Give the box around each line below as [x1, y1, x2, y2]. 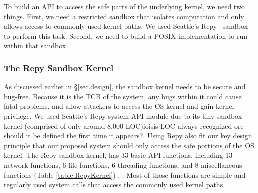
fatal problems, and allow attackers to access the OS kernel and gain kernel [4, 101, 234, 111]
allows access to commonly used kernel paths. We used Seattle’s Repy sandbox [4, 21, 248, 31]
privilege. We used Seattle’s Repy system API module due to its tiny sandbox [4, 110, 242, 121]
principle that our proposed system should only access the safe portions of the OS [4, 140, 254, 150]
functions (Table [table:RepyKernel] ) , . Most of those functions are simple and [4, 169, 246, 180]
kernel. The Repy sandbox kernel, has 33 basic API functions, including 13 [4, 150, 233, 160]
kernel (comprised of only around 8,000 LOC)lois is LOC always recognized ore [4, 120, 244, 131]
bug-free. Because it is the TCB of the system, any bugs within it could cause [4, 91, 242, 101]
